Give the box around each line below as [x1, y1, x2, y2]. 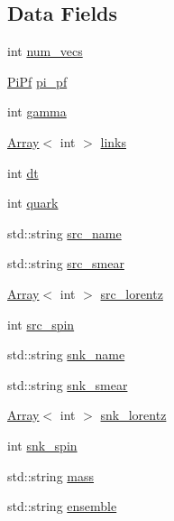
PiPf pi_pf [7, 71, 68, 90]
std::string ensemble [7, 497, 117, 516]
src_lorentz [100, 284, 163, 302]
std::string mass [7, 466, 95, 485]
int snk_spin [7, 435, 78, 454]
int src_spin [7, 314, 75, 333]
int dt [7, 163, 39, 181]
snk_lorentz [100, 405, 167, 424]
